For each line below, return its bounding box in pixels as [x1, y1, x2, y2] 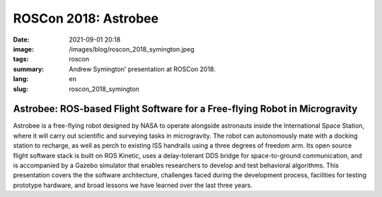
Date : [13, 35, 30, 44]
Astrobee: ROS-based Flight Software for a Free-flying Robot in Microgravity [13, 103, 358, 115]
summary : [13, 64, 45, 73]
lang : [13, 75, 29, 83]
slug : [13, 85, 28, 93]
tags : [13, 55, 29, 64]
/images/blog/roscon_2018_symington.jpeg [69, 44, 195, 53]
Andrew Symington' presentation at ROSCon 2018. [69, 64, 216, 73]
